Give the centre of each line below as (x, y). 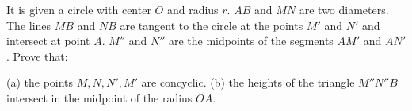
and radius (193, 9)
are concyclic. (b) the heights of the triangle (248, 82)
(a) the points (40, 82)
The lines (29, 25)
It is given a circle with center (79, 9)
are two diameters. (344, 9)
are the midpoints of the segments (251, 41)
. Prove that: (37, 55)
